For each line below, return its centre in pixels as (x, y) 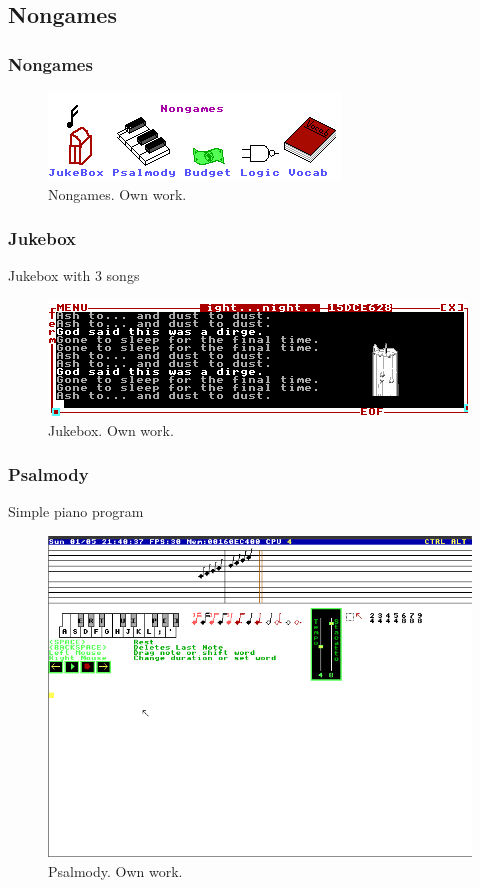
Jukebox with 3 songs (74, 275)
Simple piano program (76, 511)
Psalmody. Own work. (115, 871)
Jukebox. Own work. (111, 429)
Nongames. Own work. (117, 193)
